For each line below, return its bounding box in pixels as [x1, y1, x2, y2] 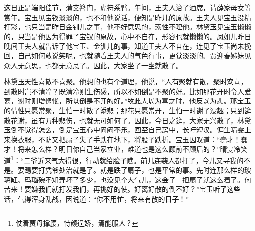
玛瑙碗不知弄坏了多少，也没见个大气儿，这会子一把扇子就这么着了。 [24, 174, 244, 184]
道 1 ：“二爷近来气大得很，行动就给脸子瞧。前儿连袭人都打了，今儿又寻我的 [4, 154, 244, 165]
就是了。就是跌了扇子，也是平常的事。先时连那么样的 [72, 165, 244, 175]
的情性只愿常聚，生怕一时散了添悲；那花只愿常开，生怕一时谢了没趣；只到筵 [4, 105, 251, 115]
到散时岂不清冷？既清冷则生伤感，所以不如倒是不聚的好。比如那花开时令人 [4, 86, 244, 96]
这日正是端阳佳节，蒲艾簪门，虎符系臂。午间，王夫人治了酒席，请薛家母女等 [4, 2, 251, 12]
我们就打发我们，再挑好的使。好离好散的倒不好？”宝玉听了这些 [38, 184, 241, 194]
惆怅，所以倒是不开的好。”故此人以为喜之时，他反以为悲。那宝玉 [45, 96, 251, 106]
